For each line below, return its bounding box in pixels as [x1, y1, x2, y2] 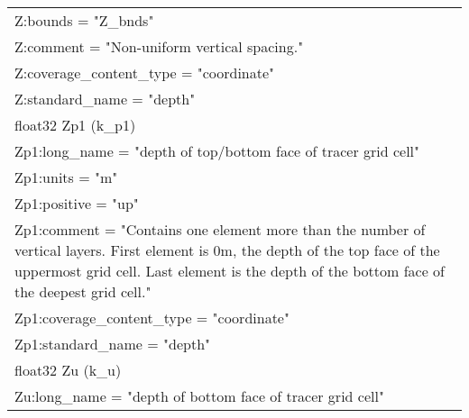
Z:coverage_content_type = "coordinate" [14, 62, 275, 83]
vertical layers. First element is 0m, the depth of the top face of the [14, 240, 440, 260]
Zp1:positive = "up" [14, 193, 139, 214]
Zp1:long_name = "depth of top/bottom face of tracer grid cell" [14, 141, 420, 161]
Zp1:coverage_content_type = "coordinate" [14, 307, 290, 328]
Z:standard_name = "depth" [14, 88, 196, 109]
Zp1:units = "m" [14, 167, 118, 187]
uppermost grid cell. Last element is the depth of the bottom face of [14, 260, 445, 281]
